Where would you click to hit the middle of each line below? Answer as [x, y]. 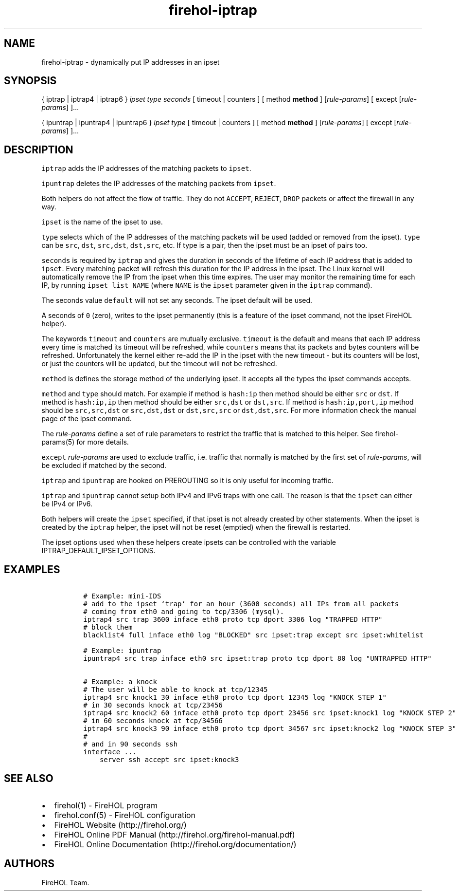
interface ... [110, 752]
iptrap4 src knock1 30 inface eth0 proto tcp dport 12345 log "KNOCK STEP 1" [235, 698]
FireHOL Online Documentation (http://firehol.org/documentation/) [175, 844]
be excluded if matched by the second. [104, 466]
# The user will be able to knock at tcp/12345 [176, 690]
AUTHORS [29, 864]
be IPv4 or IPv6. [67, 504]
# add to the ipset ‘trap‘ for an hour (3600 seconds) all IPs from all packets [241, 604]
